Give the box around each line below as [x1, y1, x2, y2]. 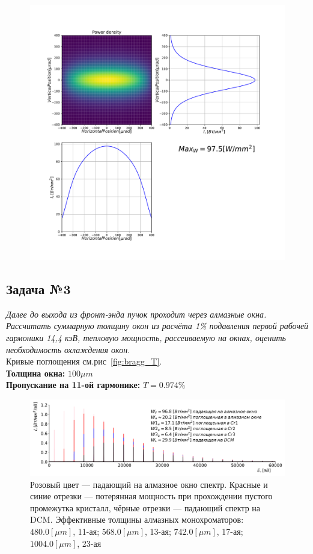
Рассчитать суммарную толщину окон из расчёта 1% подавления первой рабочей [6, 319, 309, 332]
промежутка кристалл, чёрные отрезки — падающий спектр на [30, 501, 261, 514]
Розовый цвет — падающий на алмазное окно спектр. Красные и [30, 478, 268, 490]
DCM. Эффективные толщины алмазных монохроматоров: [30, 513, 244, 526]
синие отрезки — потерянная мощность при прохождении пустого [30, 490, 273, 502]
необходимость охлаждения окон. [6, 343, 130, 355]
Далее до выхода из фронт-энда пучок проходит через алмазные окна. [6, 307, 267, 320]
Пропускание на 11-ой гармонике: [6, 378, 141, 391]
